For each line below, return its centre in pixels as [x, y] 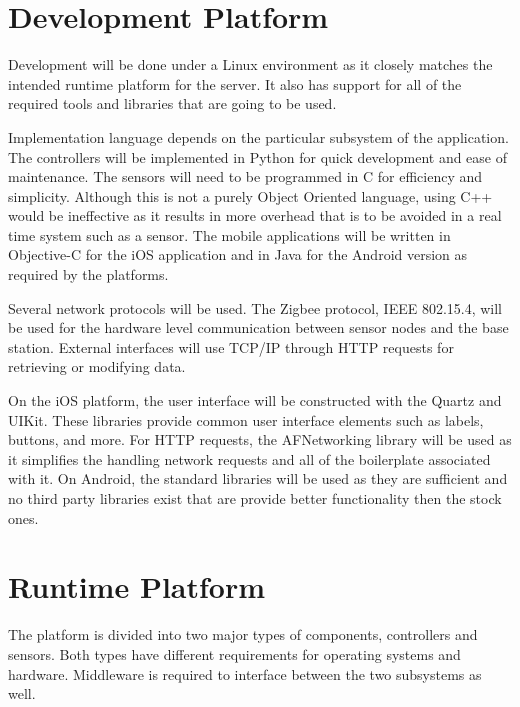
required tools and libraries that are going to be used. [172, 103]
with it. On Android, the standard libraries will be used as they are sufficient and [258, 478]
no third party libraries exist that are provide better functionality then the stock [255, 498]
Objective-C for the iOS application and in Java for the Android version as [238, 254]
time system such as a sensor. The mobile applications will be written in [229, 234]
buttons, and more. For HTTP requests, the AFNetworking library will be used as [260, 439]
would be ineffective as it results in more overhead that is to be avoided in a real [255, 215]
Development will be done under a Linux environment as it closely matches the [250, 64]
